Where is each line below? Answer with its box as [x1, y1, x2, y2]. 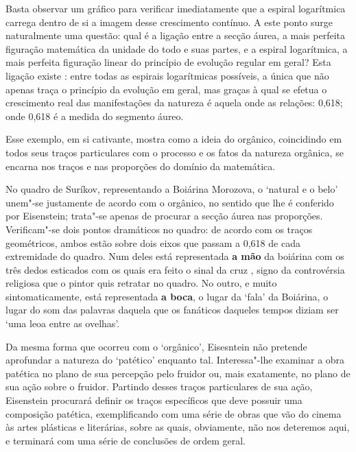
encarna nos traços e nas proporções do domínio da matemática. [5, 158, 276, 173]
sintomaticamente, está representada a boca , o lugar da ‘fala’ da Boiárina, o [5, 289, 329, 303]
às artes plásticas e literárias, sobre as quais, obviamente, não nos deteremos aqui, [5, 420, 350, 434]
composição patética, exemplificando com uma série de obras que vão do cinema [5, 406, 342, 420]
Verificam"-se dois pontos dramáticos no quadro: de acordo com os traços [5, 222, 313, 236]
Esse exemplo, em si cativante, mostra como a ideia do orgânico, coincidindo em [5, 132, 342, 146]
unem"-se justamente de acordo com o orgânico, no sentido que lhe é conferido [5, 195, 334, 209]
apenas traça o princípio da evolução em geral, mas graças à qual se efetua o [5, 82, 327, 96]
